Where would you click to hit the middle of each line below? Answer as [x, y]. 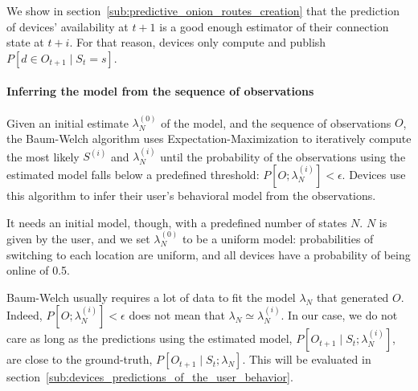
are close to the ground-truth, [80, 359]
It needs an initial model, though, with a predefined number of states [177, 222]
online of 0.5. [38, 270]
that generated [352, 297]
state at [25, 42]
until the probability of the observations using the [283, 156]
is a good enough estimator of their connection [274, 26]
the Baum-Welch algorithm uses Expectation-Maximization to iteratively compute [209, 138]
